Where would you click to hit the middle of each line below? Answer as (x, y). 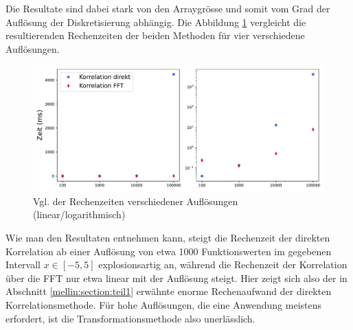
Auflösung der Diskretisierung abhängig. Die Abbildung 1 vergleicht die (156, 22)
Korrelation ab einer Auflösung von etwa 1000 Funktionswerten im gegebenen (169, 251)
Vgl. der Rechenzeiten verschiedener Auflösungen (136, 201)
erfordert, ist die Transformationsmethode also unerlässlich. (130, 318)
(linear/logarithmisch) (79, 214)
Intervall (23, 264)
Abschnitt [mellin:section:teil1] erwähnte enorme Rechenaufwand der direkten (169, 291)
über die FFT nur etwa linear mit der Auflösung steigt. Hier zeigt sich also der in (176, 278)
